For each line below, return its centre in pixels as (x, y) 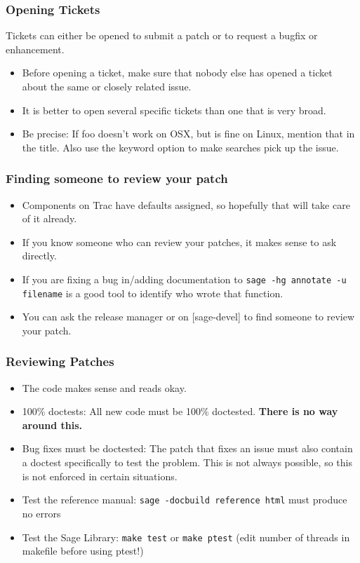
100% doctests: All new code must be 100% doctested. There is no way (180, 411)
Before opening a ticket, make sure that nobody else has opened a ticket (177, 73)
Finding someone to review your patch (117, 178)
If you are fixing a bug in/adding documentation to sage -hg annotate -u (184, 279)
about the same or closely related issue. (107, 86)
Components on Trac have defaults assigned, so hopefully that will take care (186, 204)
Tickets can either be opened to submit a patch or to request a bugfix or (162, 35)
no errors (41, 513)
